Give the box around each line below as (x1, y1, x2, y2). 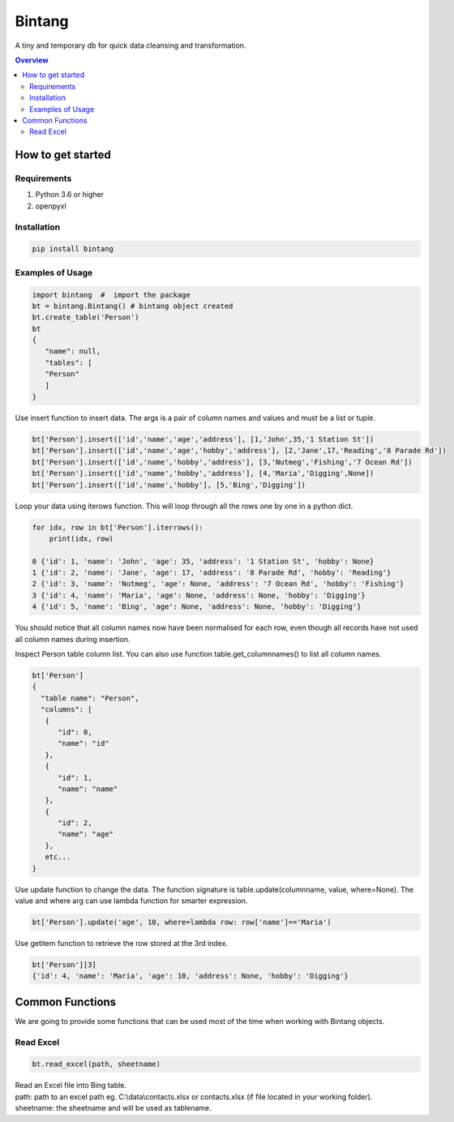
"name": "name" (58, 784, 118, 794)
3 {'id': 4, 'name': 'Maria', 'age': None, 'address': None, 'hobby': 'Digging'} (32, 590, 366, 600)
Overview (15, 55, 49, 65)
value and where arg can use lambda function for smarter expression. (15, 896, 248, 906)
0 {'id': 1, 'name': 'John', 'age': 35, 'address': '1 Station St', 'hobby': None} (32, 556, 375, 566)
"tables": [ (45, 358, 92, 367)
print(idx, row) (49, 533, 113, 543)
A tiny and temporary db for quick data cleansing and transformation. (15, 41, 246, 50)
